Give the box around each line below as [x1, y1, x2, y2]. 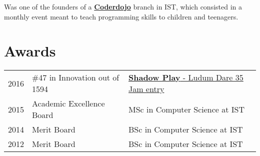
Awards [4, 40, 56, 61]
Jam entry [128, 83, 164, 95]
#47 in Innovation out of [32, 71, 119, 83]
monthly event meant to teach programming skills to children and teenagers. [4, 11, 238, 21]
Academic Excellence [32, 97, 105, 109]
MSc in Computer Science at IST [128, 103, 245, 115]
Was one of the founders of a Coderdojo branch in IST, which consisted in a [4, 1, 242, 11]
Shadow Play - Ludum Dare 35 [128, 71, 243, 83]
